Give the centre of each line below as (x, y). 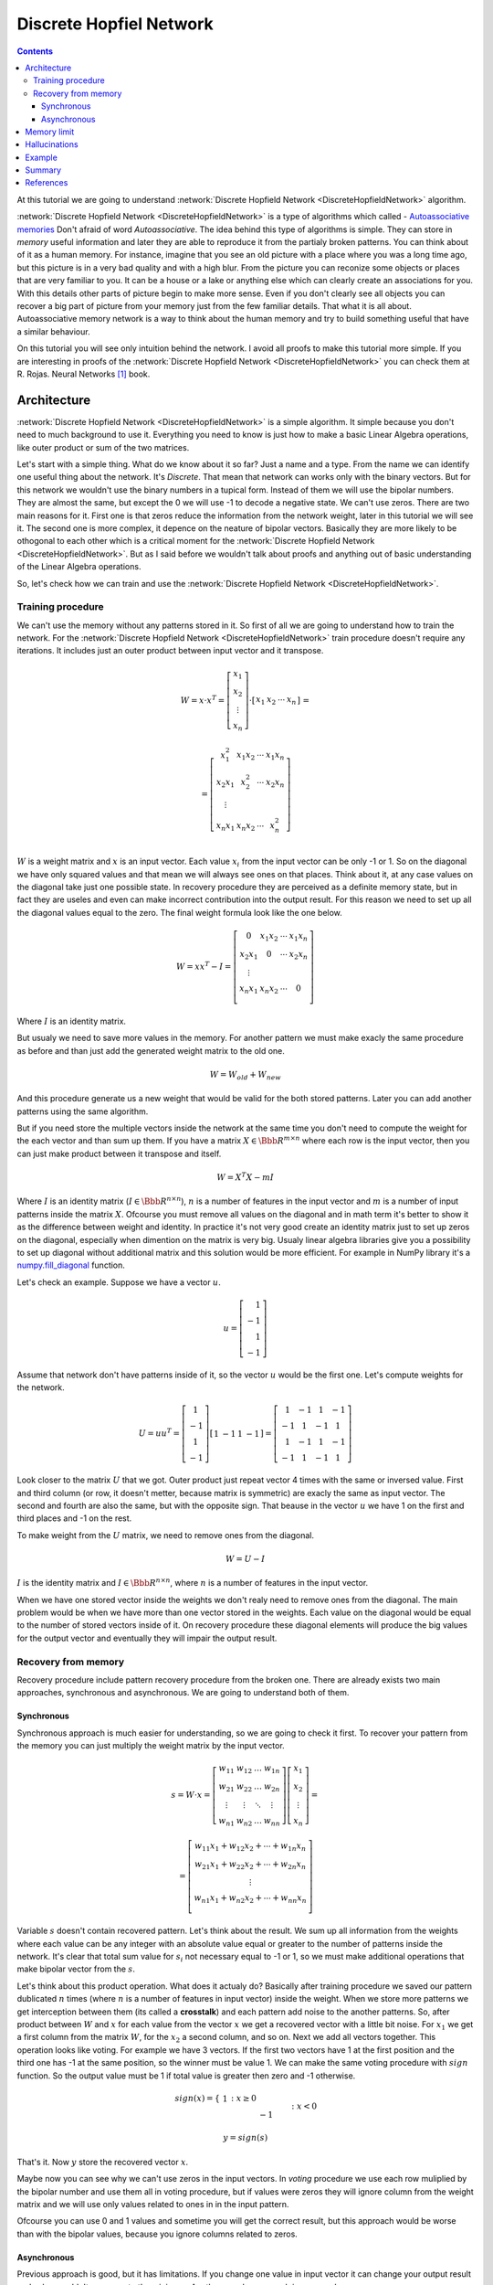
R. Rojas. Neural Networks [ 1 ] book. (84, 374)
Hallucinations (52, 144)
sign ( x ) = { (198, 2098)
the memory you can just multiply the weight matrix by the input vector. (151, 1746)
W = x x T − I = (204, 966)
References (47, 183)
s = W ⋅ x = (191, 1795)
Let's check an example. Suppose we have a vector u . (119, 1282)
